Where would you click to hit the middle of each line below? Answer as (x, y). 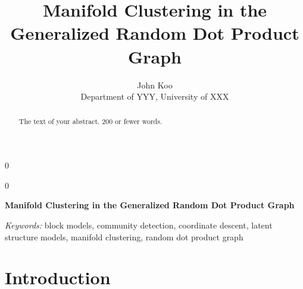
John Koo (155, 85)
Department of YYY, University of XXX (155, 96)
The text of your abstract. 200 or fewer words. (90, 121)
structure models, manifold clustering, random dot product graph (124, 236)
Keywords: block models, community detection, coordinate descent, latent (139, 225)
